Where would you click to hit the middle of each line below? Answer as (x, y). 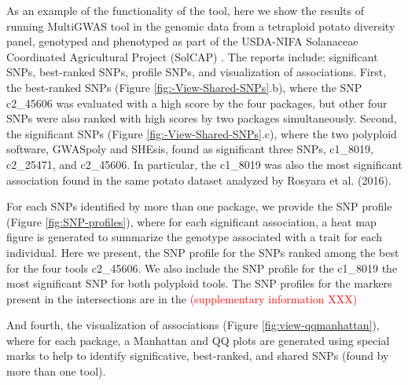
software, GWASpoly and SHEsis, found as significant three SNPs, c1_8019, (190, 149)
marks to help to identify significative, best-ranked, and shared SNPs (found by (198, 356)
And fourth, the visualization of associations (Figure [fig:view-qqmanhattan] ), (193, 325)
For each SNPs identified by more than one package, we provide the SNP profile (199, 206)
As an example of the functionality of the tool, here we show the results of (185, 10)
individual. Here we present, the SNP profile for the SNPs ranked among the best (203, 252)
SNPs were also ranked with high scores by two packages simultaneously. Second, (202, 118)
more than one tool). (56, 371)
